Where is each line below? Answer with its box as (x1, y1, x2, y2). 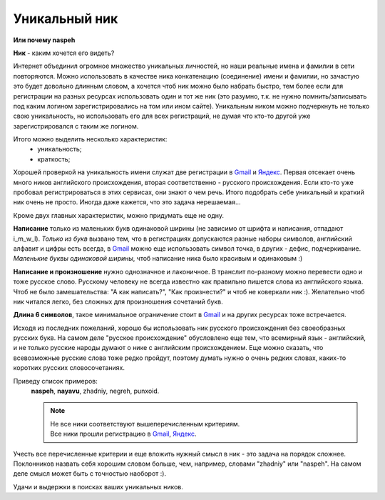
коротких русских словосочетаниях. (13, 364, 125, 372)
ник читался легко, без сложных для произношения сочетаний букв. (13, 297, 224, 306)
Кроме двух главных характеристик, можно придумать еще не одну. (13, 211, 225, 219)
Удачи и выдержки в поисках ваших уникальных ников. (13, 482, 183, 491)
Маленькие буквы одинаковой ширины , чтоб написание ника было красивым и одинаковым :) (13, 254, 303, 263)
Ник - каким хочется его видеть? (13, 49, 115, 57)
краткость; (37, 154, 71, 164)
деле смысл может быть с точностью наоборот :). (13, 469, 167, 478)
